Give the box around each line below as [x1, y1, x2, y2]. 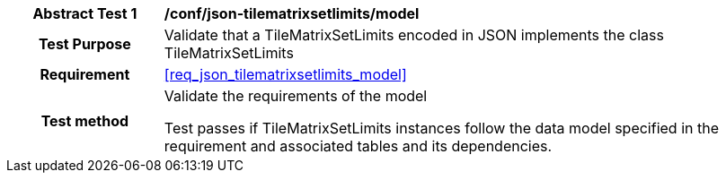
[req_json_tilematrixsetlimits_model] [164, 65, 407, 83]
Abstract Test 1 [32, 4, 137, 22]
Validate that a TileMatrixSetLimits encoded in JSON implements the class [164, 26, 664, 44]
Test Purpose [38, 35, 131, 53]
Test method [40, 112, 129, 130]
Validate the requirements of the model [164, 87, 428, 105]
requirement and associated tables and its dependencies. [164, 137, 553, 155]
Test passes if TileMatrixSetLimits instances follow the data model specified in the [164, 119, 720, 137]
